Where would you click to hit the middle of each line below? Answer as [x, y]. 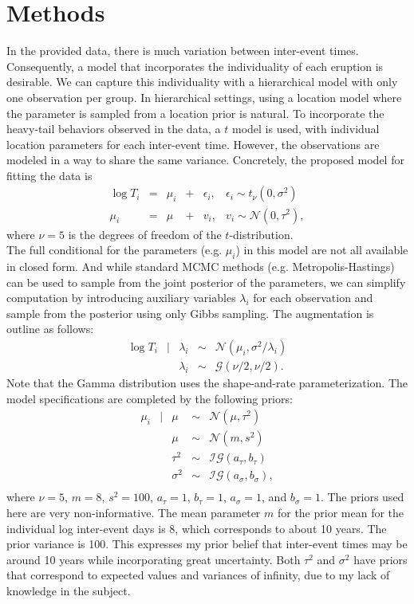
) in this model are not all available [322, 250]
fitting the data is [49, 175]
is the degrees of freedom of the [145, 234]
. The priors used [362, 497]
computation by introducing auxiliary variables [121, 298]
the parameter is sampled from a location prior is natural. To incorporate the [195, 113]
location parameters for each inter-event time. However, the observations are [193, 144]
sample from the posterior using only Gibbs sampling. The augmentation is [190, 313]
